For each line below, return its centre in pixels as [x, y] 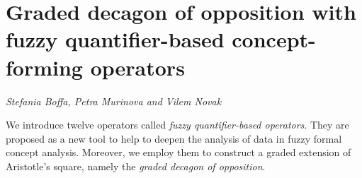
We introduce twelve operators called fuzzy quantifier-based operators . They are [177, 125]
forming [44, 67]
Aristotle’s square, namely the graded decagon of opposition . [136, 166]
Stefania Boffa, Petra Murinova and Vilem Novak [114, 101]
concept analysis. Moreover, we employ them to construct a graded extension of [179, 152]
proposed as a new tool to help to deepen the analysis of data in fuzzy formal [174, 138]
